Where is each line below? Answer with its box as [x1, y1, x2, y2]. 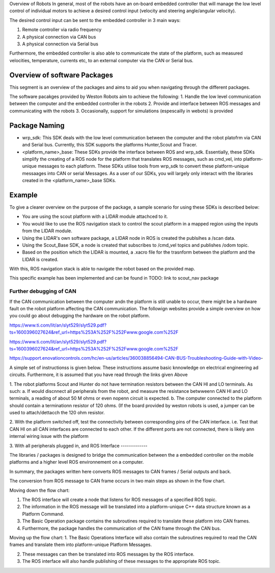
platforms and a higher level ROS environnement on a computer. [9, 459, 144, 465]
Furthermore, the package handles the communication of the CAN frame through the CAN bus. [22, 525, 221, 531]
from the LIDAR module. [22, 228, 72, 234]
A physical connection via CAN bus [22, 34, 96, 40]
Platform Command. [22, 511, 65, 517]
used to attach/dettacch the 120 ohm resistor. [9, 410, 105, 416]
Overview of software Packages [9, 70, 113, 79]
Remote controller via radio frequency [22, 27, 102, 33]
